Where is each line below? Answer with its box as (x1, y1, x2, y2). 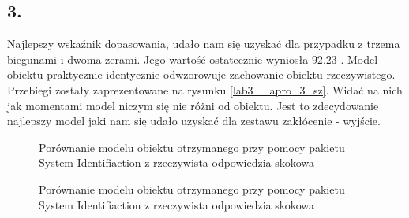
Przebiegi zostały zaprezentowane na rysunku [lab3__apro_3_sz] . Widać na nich (7, 81, 403, 98)
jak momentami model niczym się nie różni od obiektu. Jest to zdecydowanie (7, 97, 379, 113)
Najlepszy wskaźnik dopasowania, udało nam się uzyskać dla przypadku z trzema (7, 35, 400, 52)
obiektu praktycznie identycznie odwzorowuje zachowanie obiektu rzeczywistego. (7, 66, 396, 83)
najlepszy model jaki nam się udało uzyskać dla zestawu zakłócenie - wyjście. (7, 113, 381, 129)
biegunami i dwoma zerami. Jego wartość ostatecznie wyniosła (7, 50, 309, 67)
